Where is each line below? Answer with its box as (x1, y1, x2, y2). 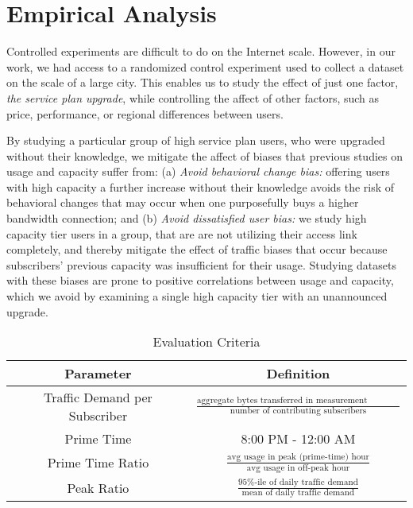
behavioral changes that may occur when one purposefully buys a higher (6, 194, 359, 211)
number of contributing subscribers (230, 406, 367, 416)
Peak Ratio (67, 478, 129, 497)
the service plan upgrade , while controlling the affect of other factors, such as (6, 89, 380, 106)
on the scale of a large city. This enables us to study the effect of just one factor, (6, 74, 399, 91)
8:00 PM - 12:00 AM (241, 429, 356, 448)
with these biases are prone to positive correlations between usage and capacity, (6, 272, 394, 289)
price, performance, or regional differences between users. (6, 105, 284, 122)
